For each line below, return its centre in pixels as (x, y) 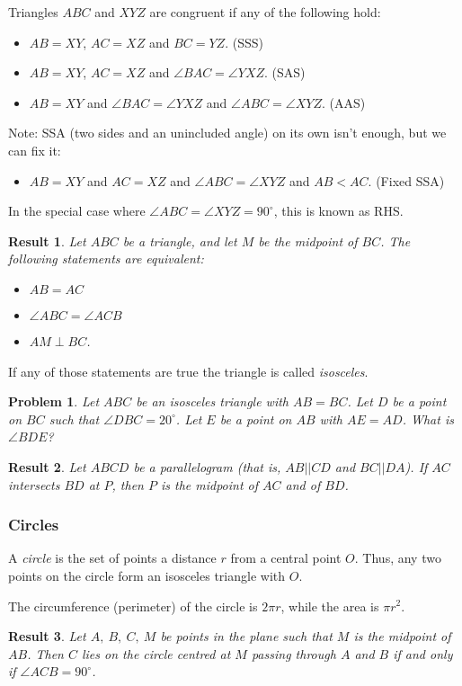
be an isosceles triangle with (213, 401)
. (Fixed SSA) (406, 180)
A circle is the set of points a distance (112, 558)
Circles (34, 525)
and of (303, 484)
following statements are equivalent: (106, 258)
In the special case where (77, 211)
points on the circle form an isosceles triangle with (147, 575)
